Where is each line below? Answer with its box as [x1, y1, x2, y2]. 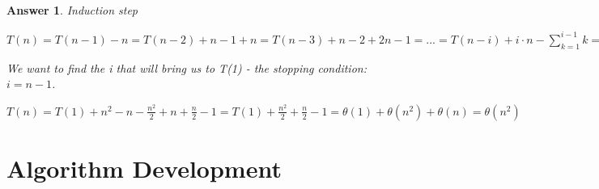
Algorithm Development [6, 152, 282, 185]
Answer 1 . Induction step [6, 2, 138, 18]
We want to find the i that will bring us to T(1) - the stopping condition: [6, 59, 367, 76]
